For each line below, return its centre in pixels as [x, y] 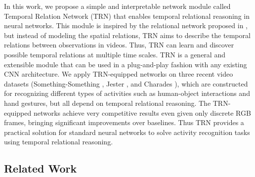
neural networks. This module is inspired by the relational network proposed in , [126, 25]
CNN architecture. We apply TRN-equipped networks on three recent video [119, 74]
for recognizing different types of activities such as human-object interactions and [127, 93]
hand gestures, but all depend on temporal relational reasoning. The [107, 103]
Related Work [41, 168]
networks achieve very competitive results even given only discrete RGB [142, 112]
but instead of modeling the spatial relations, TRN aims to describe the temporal [127, 35]
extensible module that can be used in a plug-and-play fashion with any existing [126, 64]
